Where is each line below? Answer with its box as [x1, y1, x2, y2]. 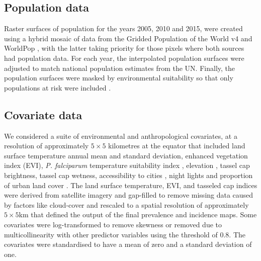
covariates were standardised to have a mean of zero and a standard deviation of [4, 239, 252, 249]
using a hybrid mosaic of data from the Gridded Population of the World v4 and [4, 33, 252, 43]
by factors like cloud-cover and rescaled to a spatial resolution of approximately [4, 199, 249, 210]
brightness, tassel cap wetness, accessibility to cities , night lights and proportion [4, 169, 253, 180]
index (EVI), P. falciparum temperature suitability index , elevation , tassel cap [4, 160, 250, 170]
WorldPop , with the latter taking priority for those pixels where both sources [4, 43, 244, 53]
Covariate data [4, 107, 82, 122]
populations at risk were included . [4, 82, 111, 93]
